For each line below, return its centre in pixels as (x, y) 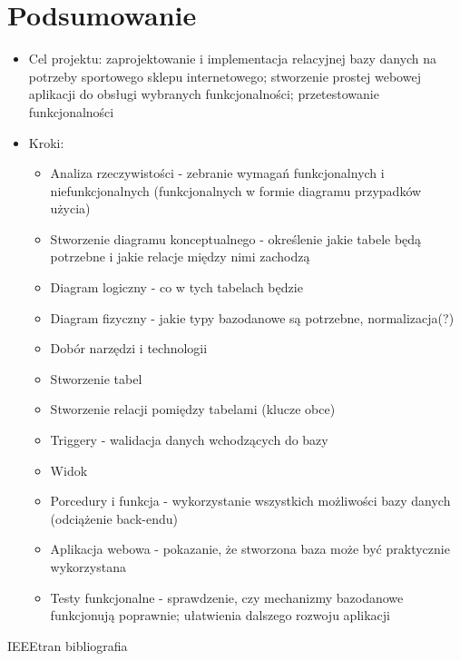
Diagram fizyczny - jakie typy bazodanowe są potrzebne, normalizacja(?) (252, 317)
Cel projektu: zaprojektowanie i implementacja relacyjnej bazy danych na (233, 59)
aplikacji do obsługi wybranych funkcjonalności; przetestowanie (204, 94)
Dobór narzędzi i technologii (129, 348)
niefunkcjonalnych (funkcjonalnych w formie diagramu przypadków (236, 190)
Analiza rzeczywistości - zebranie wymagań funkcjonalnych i (217, 173)
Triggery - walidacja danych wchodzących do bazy (189, 440)
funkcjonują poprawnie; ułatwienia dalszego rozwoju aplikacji (220, 615)
